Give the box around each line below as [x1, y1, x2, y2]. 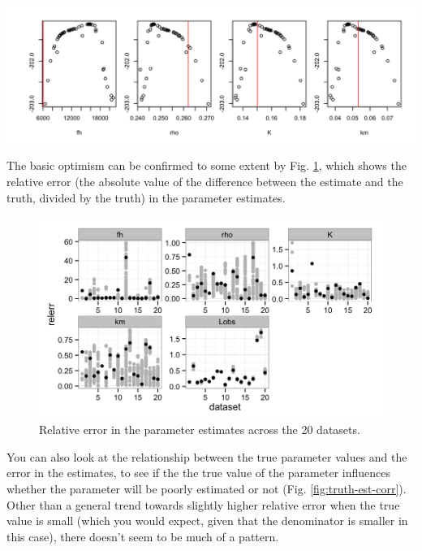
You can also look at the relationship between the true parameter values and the [6, 448, 407, 465]
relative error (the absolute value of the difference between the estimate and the [6, 173, 403, 190]
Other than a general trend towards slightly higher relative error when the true [6, 496, 400, 513]
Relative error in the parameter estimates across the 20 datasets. [39, 421, 360, 438]
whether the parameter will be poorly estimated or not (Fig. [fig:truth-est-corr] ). [6, 479, 407, 497]
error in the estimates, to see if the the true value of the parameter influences [6, 464, 390, 481]
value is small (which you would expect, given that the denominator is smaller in [6, 512, 408, 529]
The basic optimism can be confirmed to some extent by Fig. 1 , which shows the [6, 157, 407, 174]
